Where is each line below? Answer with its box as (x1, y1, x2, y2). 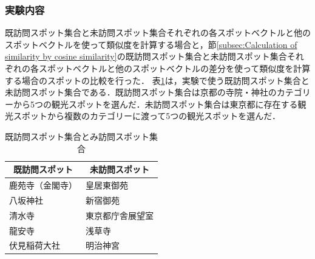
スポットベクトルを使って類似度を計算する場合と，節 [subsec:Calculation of (5, 38, 297, 50)
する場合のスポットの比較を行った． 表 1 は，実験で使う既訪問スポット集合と (5, 74, 310, 86)
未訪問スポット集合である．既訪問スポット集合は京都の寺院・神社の (5, 86, 277, 98)
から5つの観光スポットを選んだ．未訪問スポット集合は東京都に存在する (13, 97, 298, 110)
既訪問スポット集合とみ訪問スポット (5, 129, 149, 142)
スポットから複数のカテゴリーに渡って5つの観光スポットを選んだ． (13, 109, 280, 122)
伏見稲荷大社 (9, 239, 60, 252)
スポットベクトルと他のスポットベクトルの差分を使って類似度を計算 (38, 62, 311, 74)
